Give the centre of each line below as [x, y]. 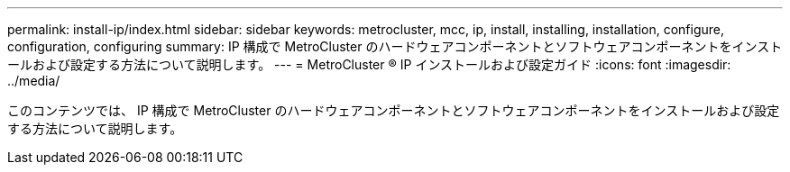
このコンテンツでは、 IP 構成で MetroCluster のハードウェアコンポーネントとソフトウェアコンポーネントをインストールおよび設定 [394, 110]
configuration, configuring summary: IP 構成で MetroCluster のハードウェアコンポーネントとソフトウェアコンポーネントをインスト [395, 46]
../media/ [34, 81]
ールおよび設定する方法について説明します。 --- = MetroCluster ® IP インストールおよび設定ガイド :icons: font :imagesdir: [369, 64]
